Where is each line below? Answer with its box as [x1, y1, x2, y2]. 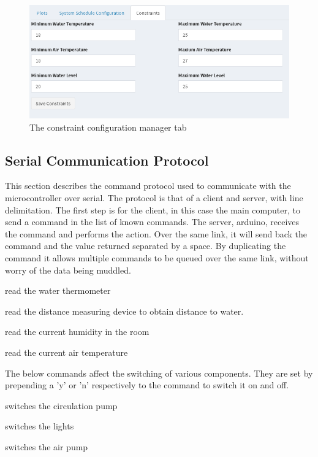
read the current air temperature [5, 345, 128, 358]
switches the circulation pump [5, 399, 118, 412]
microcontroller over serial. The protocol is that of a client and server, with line [5, 191, 303, 204]
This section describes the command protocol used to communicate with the [5, 179, 291, 192]
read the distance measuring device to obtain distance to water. [5, 304, 244, 317]
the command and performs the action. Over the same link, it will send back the [5, 227, 308, 240]
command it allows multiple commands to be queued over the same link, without [5, 251, 309, 264]
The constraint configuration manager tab [29, 120, 187, 133]
